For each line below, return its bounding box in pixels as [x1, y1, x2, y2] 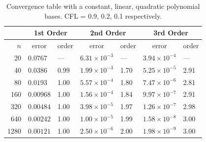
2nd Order [90, 28, 126, 38]
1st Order [34, 28, 67, 38]
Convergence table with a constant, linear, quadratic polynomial [6, 1, 200, 11]
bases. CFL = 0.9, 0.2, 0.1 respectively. [44, 10, 162, 21]
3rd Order [153, 28, 188, 38]
